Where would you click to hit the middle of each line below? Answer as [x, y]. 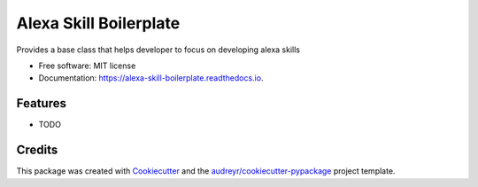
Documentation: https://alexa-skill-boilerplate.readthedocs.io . [151, 78]
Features [41, 103]
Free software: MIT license [87, 66]
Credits [37, 150]
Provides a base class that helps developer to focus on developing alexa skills [158, 50]
